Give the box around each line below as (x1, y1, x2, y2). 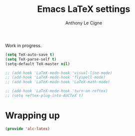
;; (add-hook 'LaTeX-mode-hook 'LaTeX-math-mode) (5, 79, 111, 85)
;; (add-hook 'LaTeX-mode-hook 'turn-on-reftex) (5, 88, 108, 94)
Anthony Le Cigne (65, 20, 102, 26)
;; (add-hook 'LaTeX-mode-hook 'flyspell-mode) (5, 75, 106, 80)
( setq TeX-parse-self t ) (5, 57, 57, 62)
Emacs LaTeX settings (37, 3, 131, 15)
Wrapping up (5, 110, 60, 121)
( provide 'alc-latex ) (5, 126, 50, 131)
